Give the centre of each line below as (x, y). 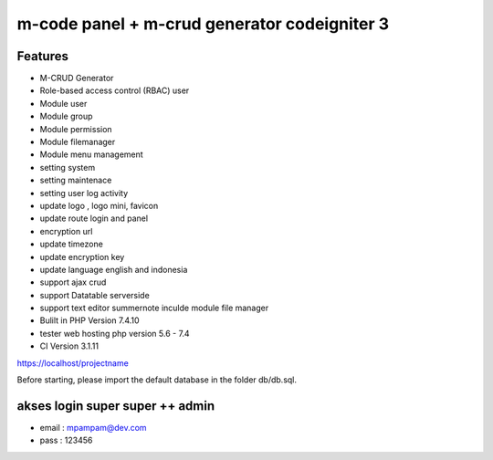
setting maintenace (76, 180)
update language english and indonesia (114, 269)
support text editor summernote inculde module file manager (154, 308)
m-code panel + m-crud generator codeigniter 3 (203, 24)
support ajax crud (73, 282)
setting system (68, 167)
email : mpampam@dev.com (93, 427)
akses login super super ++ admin (116, 406)
